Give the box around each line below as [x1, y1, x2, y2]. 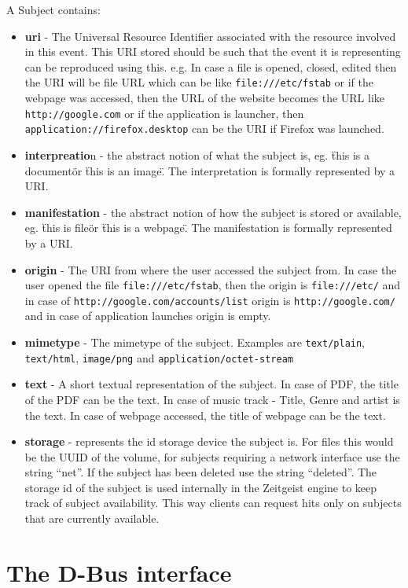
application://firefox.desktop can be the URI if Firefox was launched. [24, 120, 384, 137]
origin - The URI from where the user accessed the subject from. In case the [24, 261, 397, 277]
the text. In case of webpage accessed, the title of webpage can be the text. [24, 406, 386, 423]
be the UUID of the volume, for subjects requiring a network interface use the [24, 448, 400, 465]
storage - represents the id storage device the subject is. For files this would [24, 433, 394, 450]
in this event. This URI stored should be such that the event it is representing [24, 43, 401, 60]
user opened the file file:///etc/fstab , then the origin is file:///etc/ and [24, 277, 401, 293]
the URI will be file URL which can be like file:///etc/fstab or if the [24, 74, 373, 90]
